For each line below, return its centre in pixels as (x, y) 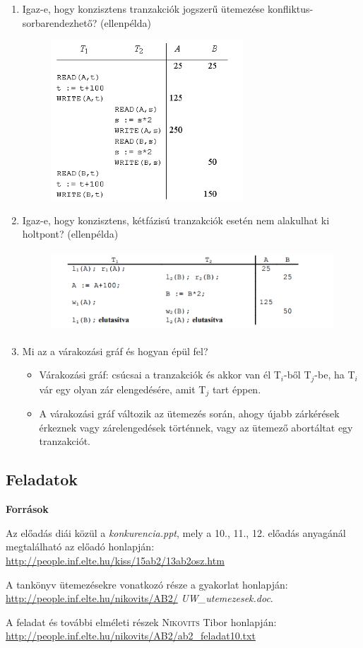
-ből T (298, 375)
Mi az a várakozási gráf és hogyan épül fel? (115, 351)
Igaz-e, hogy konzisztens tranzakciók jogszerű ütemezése (143, 8)
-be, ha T (335, 375)
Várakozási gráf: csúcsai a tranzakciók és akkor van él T (160, 375)
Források (27, 509)
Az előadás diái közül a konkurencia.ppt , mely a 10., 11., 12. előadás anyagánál (176, 532)
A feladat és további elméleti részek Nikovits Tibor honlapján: (141, 621)
